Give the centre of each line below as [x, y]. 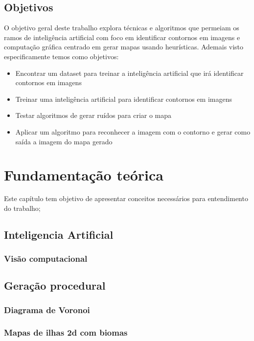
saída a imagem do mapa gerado [64, 141]
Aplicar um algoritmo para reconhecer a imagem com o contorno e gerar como [133, 131]
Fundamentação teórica [84, 175]
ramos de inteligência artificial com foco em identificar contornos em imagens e [122, 37]
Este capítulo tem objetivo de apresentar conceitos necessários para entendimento [126, 198]
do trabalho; [22, 208]
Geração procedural [55, 285]
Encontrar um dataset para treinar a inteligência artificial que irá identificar [129, 73]
